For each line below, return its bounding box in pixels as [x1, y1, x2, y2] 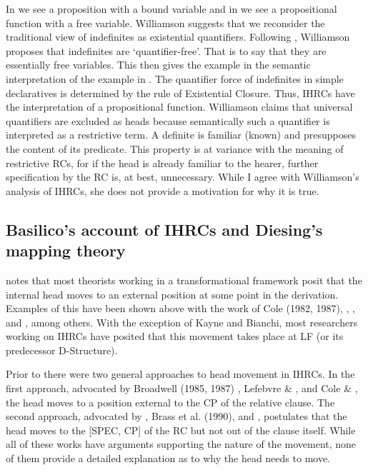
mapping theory [6, 239, 126, 261]
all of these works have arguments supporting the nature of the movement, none [6, 436, 357, 451]
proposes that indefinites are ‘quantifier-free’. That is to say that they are [6, 43, 327, 58]
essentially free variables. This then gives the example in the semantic [6, 57, 311, 72]
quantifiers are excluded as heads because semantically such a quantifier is [6, 113, 330, 128]
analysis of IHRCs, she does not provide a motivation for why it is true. [6, 183, 319, 198]
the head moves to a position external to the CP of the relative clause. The [6, 394, 335, 409]
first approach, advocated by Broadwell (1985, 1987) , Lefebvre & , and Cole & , [6, 381, 358, 396]
